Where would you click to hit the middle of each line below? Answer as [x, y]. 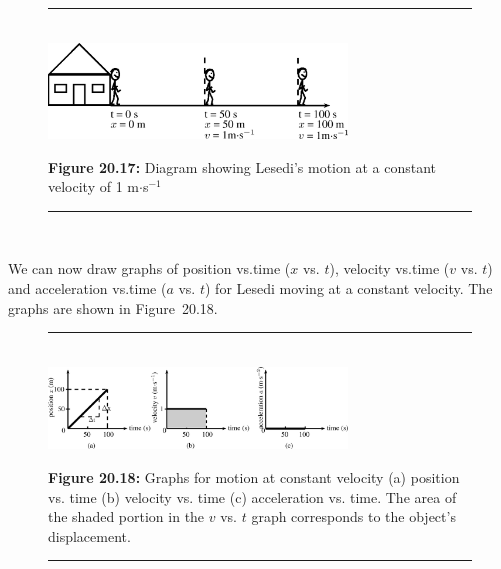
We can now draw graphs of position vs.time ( [149, 268]
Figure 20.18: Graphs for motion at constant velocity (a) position [254, 476]
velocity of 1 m [93, 186]
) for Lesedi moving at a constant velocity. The [348, 287]
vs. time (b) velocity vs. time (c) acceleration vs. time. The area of [252, 496]
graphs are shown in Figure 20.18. [113, 307]
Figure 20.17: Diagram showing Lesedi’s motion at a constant [242, 166]
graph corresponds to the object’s [353, 516]
